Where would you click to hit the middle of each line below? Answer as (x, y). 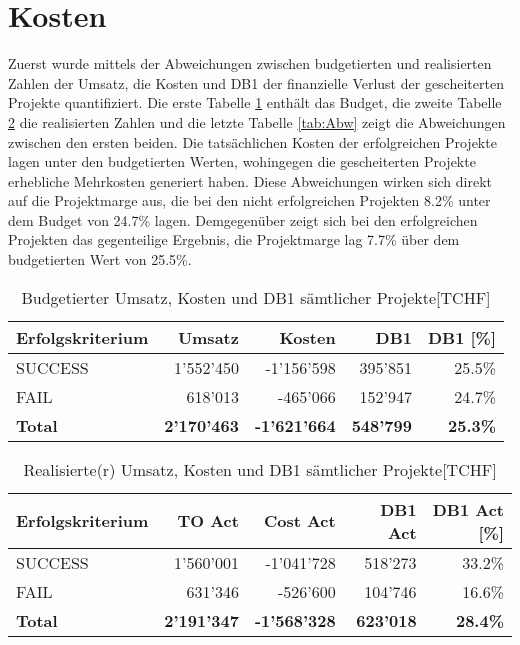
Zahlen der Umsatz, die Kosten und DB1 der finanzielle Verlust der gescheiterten (256, 82)
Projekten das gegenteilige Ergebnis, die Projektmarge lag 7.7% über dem (234, 239)
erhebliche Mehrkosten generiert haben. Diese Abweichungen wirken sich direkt (250, 180)
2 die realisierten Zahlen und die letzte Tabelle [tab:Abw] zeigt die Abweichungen (257, 121)
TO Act (208, 521)
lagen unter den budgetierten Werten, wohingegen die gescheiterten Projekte (242, 161)
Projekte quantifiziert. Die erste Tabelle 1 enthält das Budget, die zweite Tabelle (255, 102)
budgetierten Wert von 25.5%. (100, 259)
